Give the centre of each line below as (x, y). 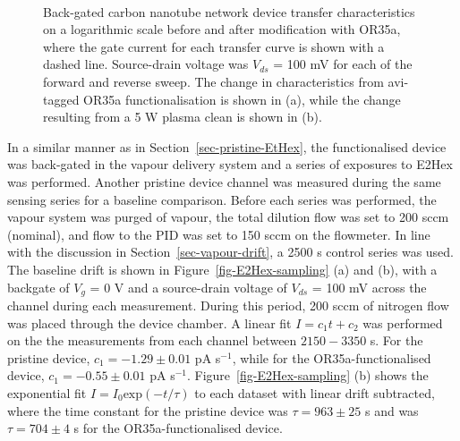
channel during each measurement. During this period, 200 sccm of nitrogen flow (228, 305)
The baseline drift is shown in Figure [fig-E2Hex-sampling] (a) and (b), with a (222, 269)
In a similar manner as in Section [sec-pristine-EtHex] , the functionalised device (227, 146)
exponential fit (47, 392)
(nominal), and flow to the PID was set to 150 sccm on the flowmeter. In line (219, 234)
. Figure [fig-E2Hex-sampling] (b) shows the (307, 375)
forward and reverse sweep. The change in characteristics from (213, 81)
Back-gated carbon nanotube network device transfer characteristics (229, 11)
